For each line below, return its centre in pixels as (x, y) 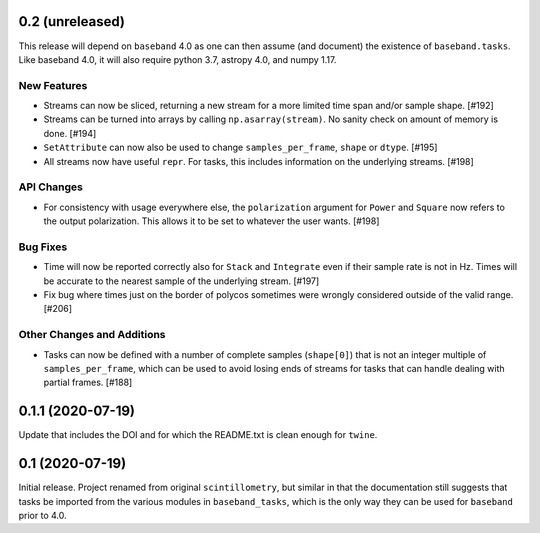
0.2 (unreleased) (71, 21)
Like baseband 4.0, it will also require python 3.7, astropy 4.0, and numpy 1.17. (177, 59)
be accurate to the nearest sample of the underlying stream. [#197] (181, 281)
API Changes (51, 187)
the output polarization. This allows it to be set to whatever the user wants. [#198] (211, 221)
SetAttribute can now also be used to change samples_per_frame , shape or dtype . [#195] (240, 147)
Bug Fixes (43, 247)
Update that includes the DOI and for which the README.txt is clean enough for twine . (198, 435)
